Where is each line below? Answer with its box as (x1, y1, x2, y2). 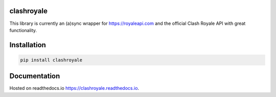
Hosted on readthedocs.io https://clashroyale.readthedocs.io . (9, 85, 140, 91)
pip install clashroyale (20, 57, 83, 63)
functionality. (9, 27, 37, 33)
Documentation (9, 72, 60, 81)
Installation (9, 41, 46, 49)
